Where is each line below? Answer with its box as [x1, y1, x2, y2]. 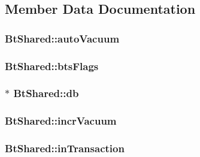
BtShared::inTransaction [5, 141, 125, 156]
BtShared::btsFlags [5, 58, 99, 73]
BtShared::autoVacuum [5, 31, 120, 46]
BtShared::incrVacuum [5, 113, 117, 128]
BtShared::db [13, 86, 79, 101]
